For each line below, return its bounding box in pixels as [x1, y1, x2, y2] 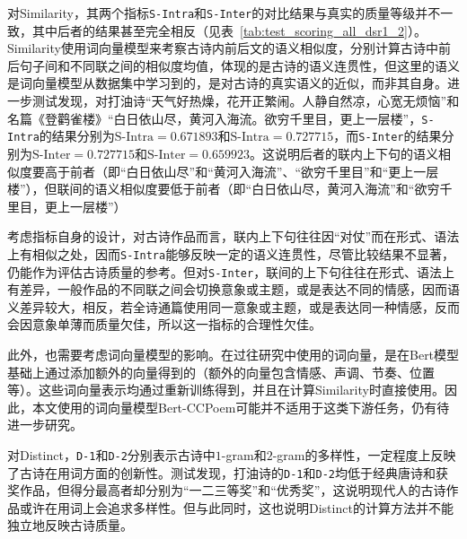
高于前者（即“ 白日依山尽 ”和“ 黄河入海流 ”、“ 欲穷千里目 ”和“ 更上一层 [44, 161, 439, 180]
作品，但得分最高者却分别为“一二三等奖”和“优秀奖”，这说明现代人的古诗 [19, 481, 446, 500]
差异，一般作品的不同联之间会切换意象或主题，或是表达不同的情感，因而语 [19, 280, 460, 299]
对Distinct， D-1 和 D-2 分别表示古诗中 [7, 445, 216, 464]
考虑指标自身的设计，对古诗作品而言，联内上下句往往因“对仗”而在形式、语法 [7, 227, 460, 246]
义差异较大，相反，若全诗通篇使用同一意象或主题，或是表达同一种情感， [7, 297, 435, 316]
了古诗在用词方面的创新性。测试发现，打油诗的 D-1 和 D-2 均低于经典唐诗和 [7, 463, 436, 482]
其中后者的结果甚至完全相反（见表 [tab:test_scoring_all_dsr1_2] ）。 [31, 21, 427, 39]
